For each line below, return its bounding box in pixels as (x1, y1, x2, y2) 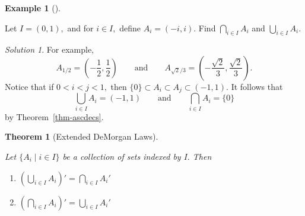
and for (67, 21, 94, 34)
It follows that (231, 80, 283, 92)
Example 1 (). (5, 2, 61, 14)
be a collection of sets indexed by (62, 150, 181, 162)
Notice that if (5, 80, 54, 92)
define (119, 21, 141, 34)
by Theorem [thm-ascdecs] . (5, 110, 104, 122)
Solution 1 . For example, (5, 43, 94, 56)
